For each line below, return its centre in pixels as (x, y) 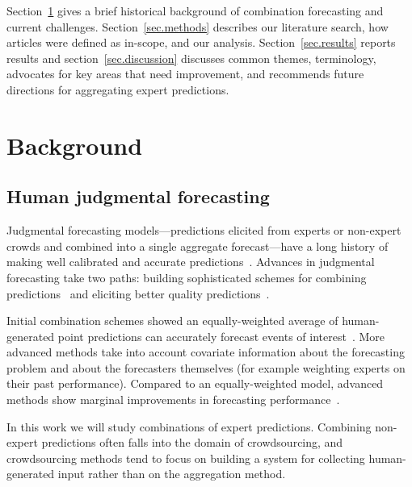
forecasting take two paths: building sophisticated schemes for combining (187, 277)
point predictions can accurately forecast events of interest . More (221, 336)
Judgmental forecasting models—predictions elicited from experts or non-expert (204, 230)
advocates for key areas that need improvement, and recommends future (185, 74)
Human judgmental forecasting (138, 196)
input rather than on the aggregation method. (172, 474)
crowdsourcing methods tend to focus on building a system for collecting (186, 458)
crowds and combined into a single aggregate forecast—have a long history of (198, 246)
